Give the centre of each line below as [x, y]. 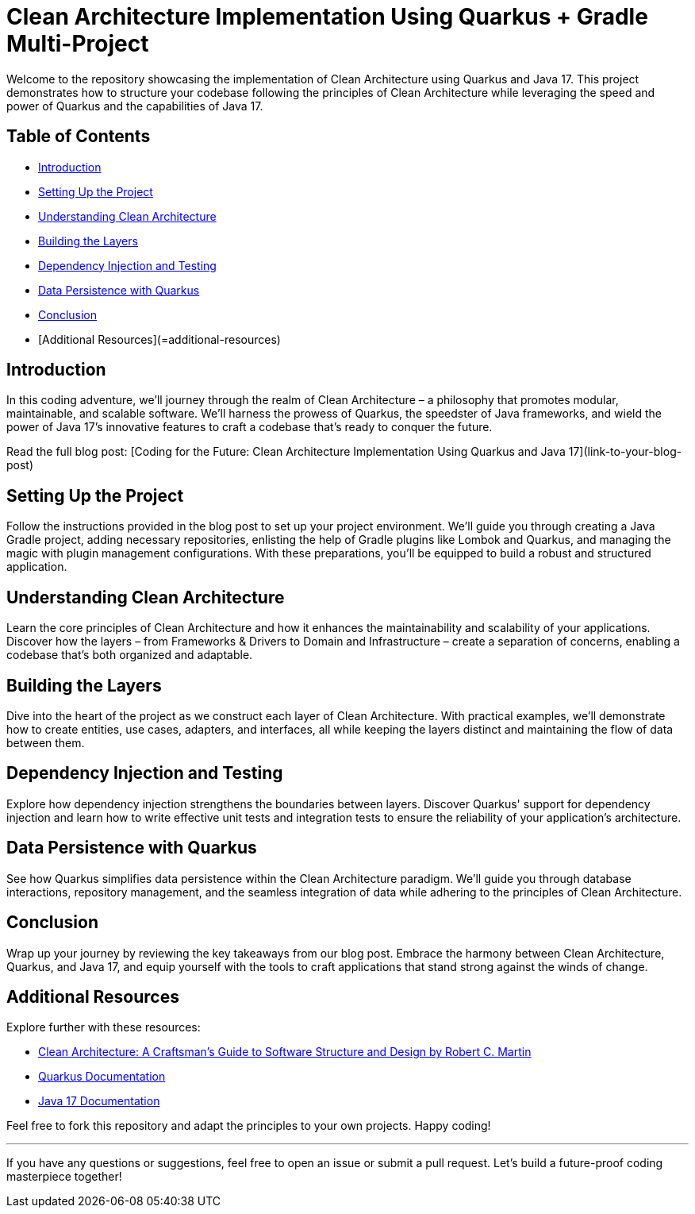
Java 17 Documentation [99, 1101]
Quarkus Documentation [102, 1077]
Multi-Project [78, 44]
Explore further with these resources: [104, 1027]
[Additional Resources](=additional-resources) [159, 339]
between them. [46, 742]
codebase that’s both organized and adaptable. [130, 655]
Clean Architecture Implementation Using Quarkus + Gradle [327, 17]
